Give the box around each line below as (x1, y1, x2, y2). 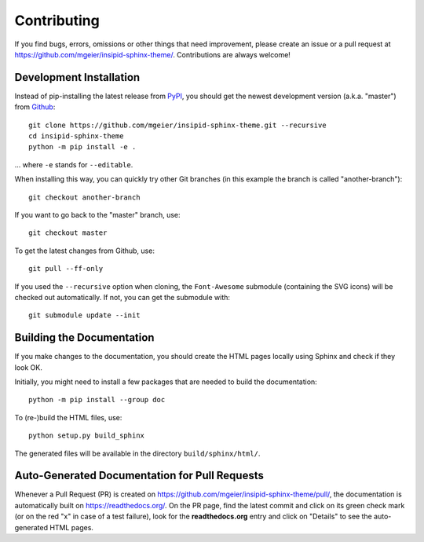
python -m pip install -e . (28, 142, 137, 152)
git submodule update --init (28, 311, 141, 320)
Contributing (14, 12, 100, 29)
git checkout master (28, 229, 108, 237)
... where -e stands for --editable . (14, 159, 133, 169)
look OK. (14, 362, 42, 372)
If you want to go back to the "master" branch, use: (14, 210, 181, 219)
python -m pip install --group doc (28, 395, 166, 405)
